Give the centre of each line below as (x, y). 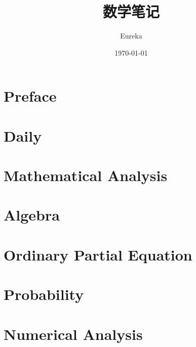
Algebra (32, 215)
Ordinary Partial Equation (98, 254)
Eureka (131, 36)
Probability (44, 294)
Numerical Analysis (73, 334)
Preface (30, 96)
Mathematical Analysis (86, 175)
